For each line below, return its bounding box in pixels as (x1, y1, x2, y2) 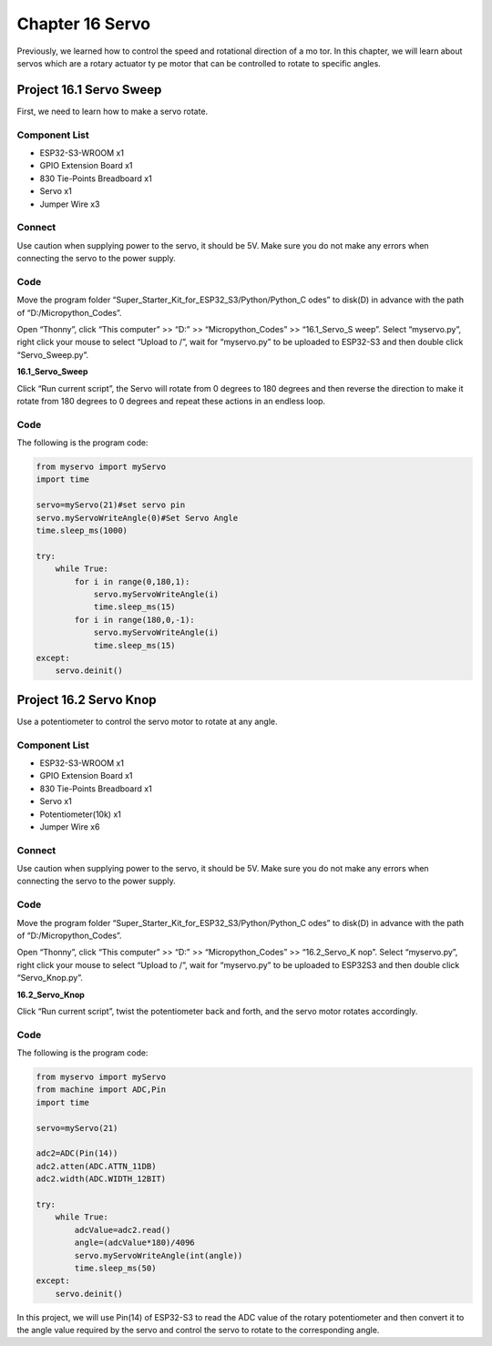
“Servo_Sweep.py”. (16, 349, 89, 360)
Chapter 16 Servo (16, 14, 150, 34)
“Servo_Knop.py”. (16, 973, 84, 984)
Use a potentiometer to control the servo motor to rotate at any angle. (16, 716, 278, 727)
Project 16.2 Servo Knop (16, 692, 157, 708)
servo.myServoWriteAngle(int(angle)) (74, 1250, 243, 1260)
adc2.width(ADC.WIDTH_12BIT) (36, 1174, 167, 1184)
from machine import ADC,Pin (36, 1085, 167, 1095)
